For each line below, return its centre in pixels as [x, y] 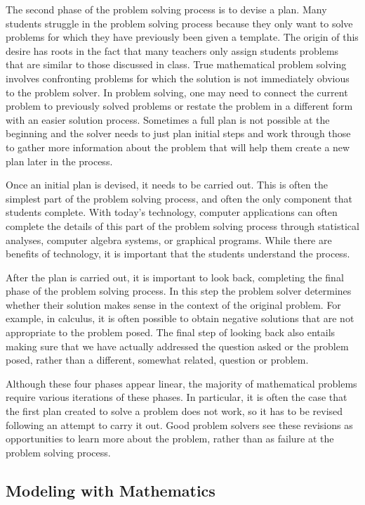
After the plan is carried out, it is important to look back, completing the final [175, 277]
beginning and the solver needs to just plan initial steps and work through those [178, 133]
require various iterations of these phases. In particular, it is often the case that [177, 397]
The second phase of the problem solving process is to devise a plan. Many [166, 9]
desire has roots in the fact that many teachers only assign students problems [172, 50]
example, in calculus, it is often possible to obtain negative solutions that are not [180, 318]
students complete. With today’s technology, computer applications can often [172, 212]
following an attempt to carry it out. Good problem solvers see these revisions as [179, 424]
